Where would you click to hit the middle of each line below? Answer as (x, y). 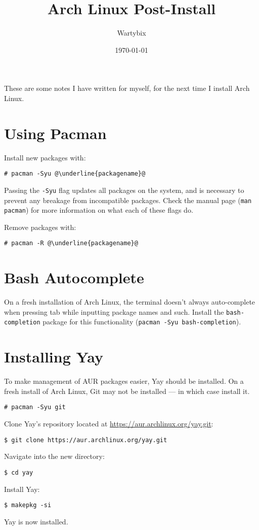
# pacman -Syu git (35, 407)
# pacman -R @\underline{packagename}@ (71, 243)
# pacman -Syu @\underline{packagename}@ (75, 174)
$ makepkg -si (28, 505)
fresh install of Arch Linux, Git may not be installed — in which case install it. (127, 391)
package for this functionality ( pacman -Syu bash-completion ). (142, 322)
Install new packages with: (45, 157)
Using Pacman (55, 133)
